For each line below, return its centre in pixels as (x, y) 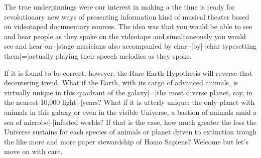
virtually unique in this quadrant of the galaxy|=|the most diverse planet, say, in (128, 92)
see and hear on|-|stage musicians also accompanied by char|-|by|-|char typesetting (130, 46)
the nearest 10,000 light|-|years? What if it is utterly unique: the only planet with (129, 102)
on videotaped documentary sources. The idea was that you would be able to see (128, 26)
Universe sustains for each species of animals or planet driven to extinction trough (130, 132)
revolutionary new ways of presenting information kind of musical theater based (127, 16)
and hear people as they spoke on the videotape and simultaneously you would (125, 36)
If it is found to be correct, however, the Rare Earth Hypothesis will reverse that (128, 72)
